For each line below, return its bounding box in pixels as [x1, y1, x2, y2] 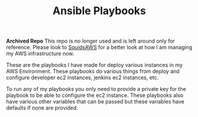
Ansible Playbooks [52, 4, 147, 18]
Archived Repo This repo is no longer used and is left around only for [6, 37, 176, 45]
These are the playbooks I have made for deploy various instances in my [6, 61, 183, 69]
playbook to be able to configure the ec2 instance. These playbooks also [6, 92, 184, 99]
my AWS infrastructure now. [6, 50, 74, 57]
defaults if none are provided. [6, 105, 79, 112]
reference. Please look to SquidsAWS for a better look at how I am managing [6, 44, 193, 51]
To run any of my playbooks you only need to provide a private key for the [6, 86, 186, 93]
